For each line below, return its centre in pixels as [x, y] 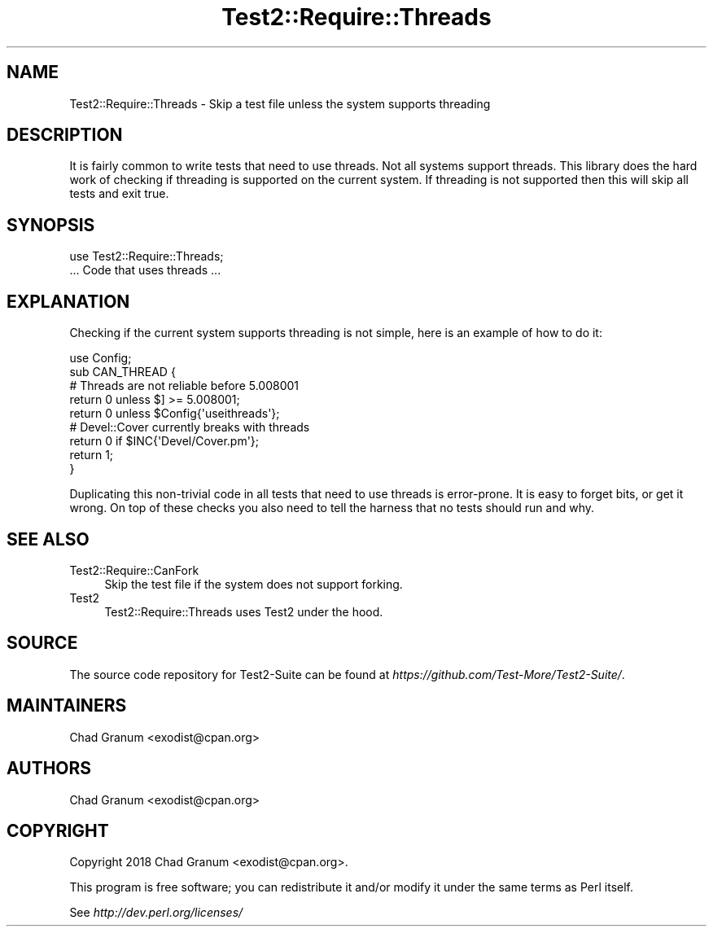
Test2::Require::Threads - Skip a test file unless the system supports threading [280, 103]
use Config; [101, 358]
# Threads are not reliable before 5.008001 [184, 386]
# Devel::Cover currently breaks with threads [190, 427]
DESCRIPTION [65, 135]
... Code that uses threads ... [145, 270]
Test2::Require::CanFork [134, 570]
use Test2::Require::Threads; [147, 256]
